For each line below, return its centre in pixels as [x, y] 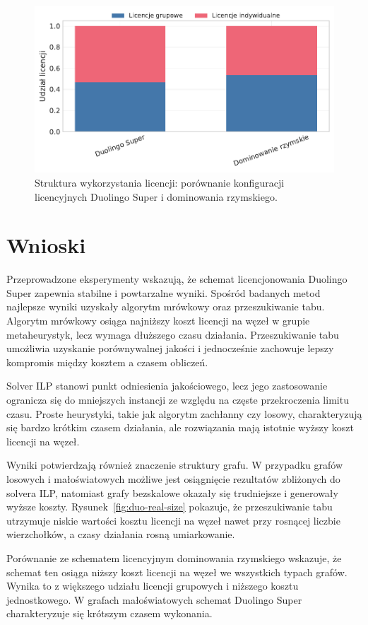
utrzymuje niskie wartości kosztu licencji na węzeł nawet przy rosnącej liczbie [173, 520]
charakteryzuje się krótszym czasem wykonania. [109, 613]
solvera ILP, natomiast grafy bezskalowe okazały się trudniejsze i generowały [172, 492]
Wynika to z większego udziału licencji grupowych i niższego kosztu [153, 586]
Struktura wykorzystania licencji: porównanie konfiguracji [160, 182]
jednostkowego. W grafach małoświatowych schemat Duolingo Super [154, 599]
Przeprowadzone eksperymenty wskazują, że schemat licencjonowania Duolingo [177, 279]
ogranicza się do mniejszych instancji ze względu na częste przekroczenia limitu [178, 399]
